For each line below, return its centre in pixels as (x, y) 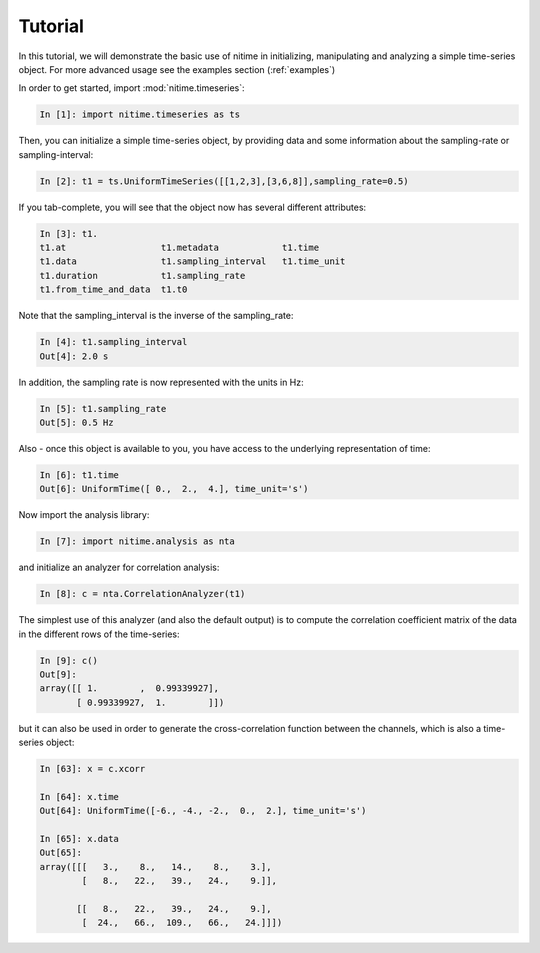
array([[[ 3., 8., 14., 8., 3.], (155, 866)
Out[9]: (58, 674)
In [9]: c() (69, 660)
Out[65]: (61, 853)
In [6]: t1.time (79, 474)
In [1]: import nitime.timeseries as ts (139, 114)
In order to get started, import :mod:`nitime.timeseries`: (131, 88)
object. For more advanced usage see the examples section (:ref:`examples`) (177, 69)
